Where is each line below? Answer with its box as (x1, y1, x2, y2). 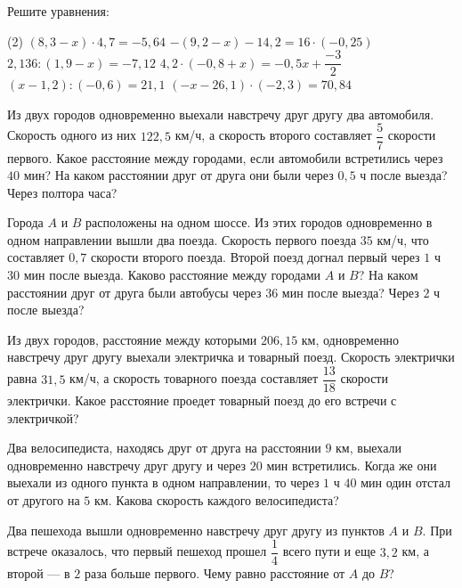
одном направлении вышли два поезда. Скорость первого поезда (7, 230, 357, 249)
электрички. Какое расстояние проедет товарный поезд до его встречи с (7, 391, 397, 410)
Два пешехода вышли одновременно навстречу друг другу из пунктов (7, 520, 385, 539)
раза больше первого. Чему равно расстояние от (84, 564, 345, 583)
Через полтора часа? (7, 183, 118, 201)
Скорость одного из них (7, 126, 137, 144)
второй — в (7, 564, 70, 583)
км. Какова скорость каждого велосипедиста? (94, 491, 339, 510)
